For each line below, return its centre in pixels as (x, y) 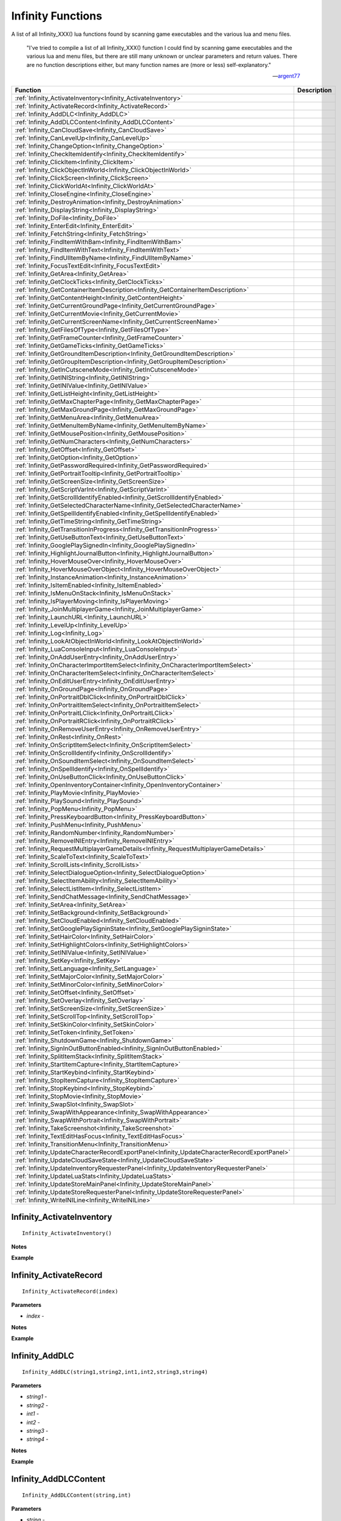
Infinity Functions (57, 16)
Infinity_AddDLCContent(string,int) (77, 1495)
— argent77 (286, 76)
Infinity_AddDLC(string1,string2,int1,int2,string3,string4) (115, 1372)
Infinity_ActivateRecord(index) (70, 1291)
